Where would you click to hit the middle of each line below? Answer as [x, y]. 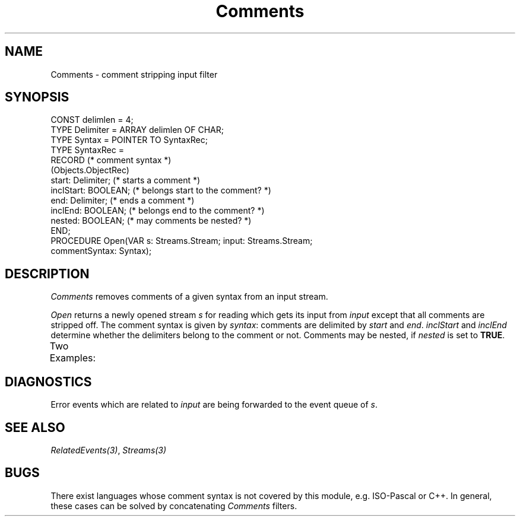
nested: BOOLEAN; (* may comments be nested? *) [151, 221]
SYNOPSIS [37, 97]
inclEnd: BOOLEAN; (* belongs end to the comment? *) [158, 211]
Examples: [73, 358]
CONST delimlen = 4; [92, 120]
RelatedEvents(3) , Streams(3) [109, 450]
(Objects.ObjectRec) [90, 170]
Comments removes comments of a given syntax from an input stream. [189, 297]
